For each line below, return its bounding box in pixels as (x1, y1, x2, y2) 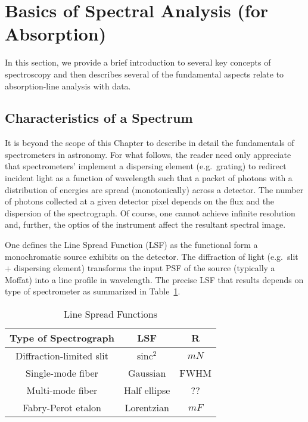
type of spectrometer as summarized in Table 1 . (5, 285, 181, 297)
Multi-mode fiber (26, 383, 98, 398)
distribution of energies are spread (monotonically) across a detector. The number (5, 183, 304, 196)
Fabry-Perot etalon (22, 401, 102, 415)
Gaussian (127, 366, 166, 380)
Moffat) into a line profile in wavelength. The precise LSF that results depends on (5, 273, 304, 286)
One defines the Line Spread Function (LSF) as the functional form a (5, 238, 258, 251)
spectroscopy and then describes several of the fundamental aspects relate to (5, 67, 284, 80)
